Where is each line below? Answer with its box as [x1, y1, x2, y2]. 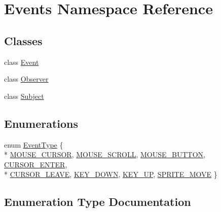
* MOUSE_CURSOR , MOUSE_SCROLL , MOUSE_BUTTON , [4, 149, 205, 160]
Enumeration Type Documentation [4, 194, 191, 209]
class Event [4, 56, 39, 67]
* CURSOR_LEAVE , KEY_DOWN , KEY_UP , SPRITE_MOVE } [4, 169, 217, 180]
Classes [4, 32, 43, 48]
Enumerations [4, 115, 79, 131]
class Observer [4, 74, 49, 84]
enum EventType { [4, 139, 63, 150]
